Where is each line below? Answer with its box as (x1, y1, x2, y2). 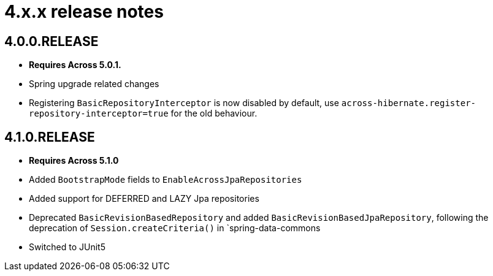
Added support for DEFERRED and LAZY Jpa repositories (29, 193, 259, 204)
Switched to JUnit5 (29, 242, 105, 253)
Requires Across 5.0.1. (29, 59, 121, 71)
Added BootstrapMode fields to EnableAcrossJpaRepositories (29, 174, 302, 185)
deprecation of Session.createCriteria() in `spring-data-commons (29, 223, 321, 234)
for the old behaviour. (170, 108, 258, 119)
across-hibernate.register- (341, 98, 476, 109)
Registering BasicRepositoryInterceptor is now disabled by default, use (29, 98, 339, 109)
